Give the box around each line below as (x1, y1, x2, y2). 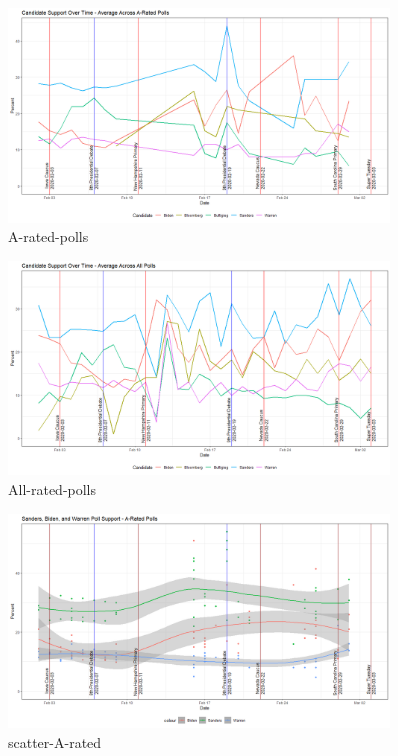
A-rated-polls (8, 226, 89, 247)
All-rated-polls (8, 479, 97, 500)
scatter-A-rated (8, 731, 102, 752)
